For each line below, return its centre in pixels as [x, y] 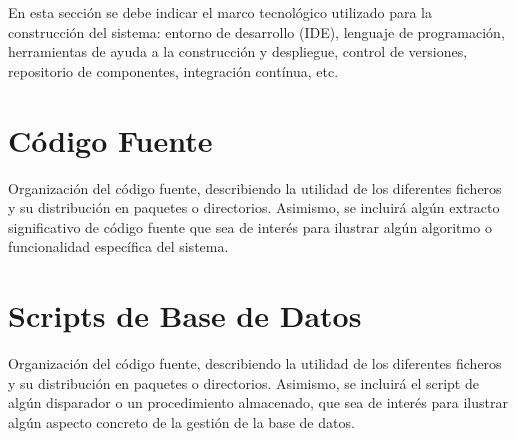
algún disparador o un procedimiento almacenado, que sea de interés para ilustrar [258, 402]
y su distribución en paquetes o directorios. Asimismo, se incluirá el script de [243, 382]
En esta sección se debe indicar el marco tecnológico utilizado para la [220, 12]
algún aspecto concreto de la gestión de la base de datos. [181, 421]
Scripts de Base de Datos [185, 315]
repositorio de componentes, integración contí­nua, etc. [173, 70]
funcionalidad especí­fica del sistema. [118, 246]
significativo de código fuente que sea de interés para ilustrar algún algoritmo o [250, 226]
